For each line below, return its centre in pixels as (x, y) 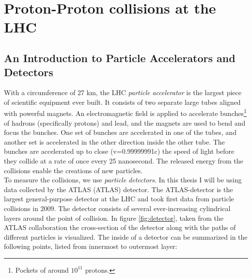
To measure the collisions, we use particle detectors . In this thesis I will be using (123, 180)
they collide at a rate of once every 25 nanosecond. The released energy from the (124, 160)
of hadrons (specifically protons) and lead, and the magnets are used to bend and (125, 123)
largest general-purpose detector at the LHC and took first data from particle (119, 199)
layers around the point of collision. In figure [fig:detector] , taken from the (114, 218)
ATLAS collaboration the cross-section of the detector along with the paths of (120, 227)
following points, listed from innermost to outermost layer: (91, 246)
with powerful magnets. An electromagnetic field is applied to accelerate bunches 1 (125, 112)
